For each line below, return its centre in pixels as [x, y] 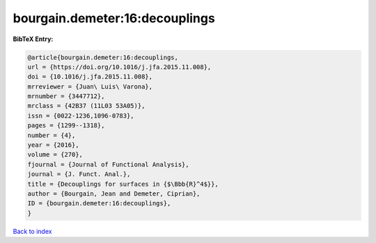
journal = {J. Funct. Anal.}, [79, 174]
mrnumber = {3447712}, [66, 96]
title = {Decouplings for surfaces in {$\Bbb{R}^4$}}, [123, 184]
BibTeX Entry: [33, 39]
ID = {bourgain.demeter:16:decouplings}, [99, 203]
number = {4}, [52, 135]
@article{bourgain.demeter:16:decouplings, [103, 57]
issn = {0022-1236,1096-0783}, [81, 116]
